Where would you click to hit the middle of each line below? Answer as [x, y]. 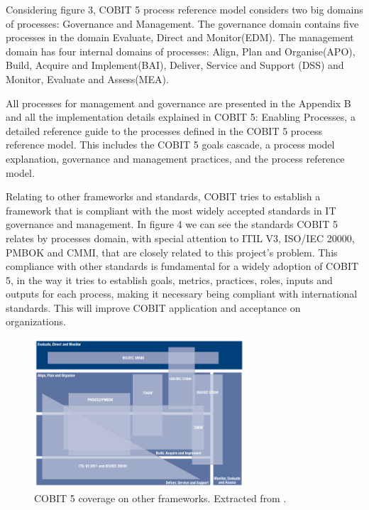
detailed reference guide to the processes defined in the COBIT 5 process [164, 130]
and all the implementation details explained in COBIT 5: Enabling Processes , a [181, 117]
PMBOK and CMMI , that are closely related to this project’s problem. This [172, 252]
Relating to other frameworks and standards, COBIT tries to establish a [163, 196]
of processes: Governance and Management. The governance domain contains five [182, 23]
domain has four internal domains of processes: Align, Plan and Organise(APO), [181, 51]
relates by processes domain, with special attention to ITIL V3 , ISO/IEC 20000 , [180, 238]
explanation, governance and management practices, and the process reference [175, 158]
